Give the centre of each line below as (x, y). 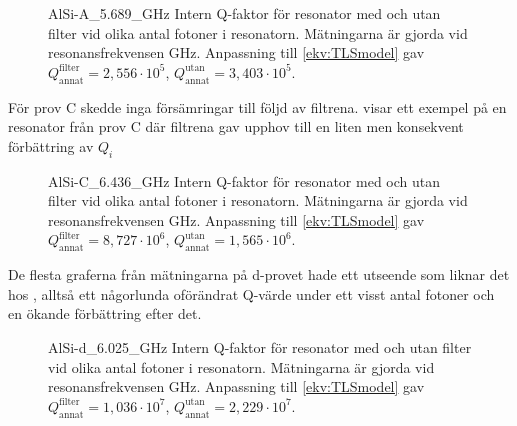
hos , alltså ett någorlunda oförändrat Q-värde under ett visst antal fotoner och (251, 293)
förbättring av (51, 145)
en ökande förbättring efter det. (105, 313)
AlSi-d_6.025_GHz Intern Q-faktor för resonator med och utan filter (260, 346)
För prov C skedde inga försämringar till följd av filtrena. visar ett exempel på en (257, 106)
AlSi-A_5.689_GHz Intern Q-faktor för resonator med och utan (244, 13)
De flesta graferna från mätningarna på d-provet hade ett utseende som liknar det (259, 274)
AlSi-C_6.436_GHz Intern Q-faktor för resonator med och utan (244, 180)
